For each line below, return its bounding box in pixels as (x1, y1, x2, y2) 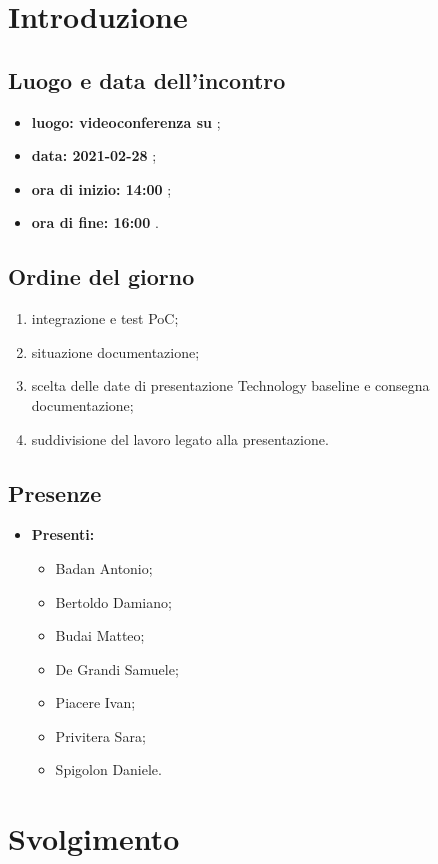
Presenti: (31, 524, 95, 545)
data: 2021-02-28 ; (31, 145, 157, 166)
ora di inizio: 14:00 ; (31, 178, 172, 199)
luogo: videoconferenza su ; (31, 111, 221, 132)
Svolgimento (8, 818, 180, 859)
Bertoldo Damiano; (55, 591, 172, 612)
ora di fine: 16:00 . (31, 212, 159, 233)
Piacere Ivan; (55, 692, 136, 713)
